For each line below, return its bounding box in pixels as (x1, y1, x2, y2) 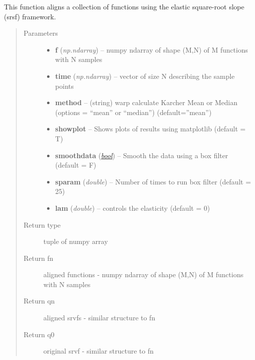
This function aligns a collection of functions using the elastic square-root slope (4, 1, 245, 11)
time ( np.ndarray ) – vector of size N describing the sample (55, 70, 235, 81)
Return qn (23, 296, 55, 306)
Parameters (23, 28, 58, 38)
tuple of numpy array (43, 236, 108, 246)
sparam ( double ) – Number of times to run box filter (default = (55, 176, 251, 186)
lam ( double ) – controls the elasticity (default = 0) (55, 202, 210, 213)
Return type (23, 219, 61, 230)
